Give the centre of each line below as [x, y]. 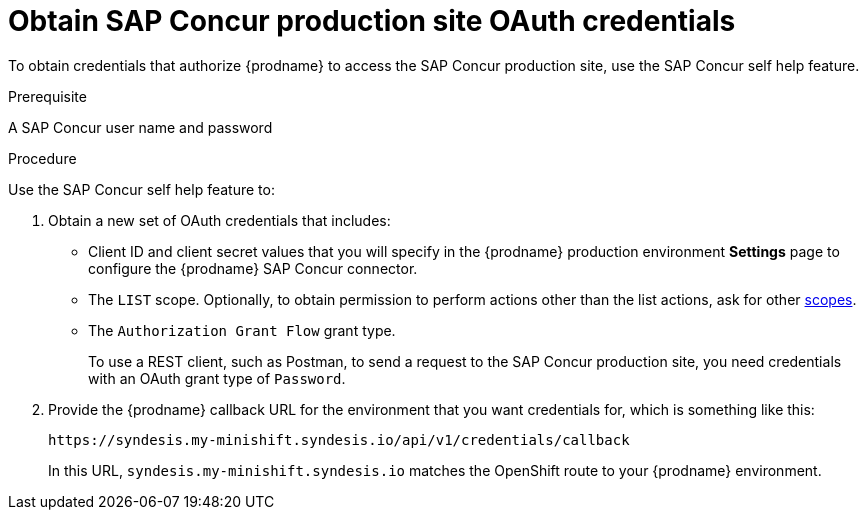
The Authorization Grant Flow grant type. [242, 330]
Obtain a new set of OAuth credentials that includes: [219, 220]
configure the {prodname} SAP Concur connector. [253, 268]
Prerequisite [47, 96]
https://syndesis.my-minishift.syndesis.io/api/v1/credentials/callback [339, 439]
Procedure [42, 158]
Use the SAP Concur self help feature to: [141, 189]
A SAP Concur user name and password [140, 127]
